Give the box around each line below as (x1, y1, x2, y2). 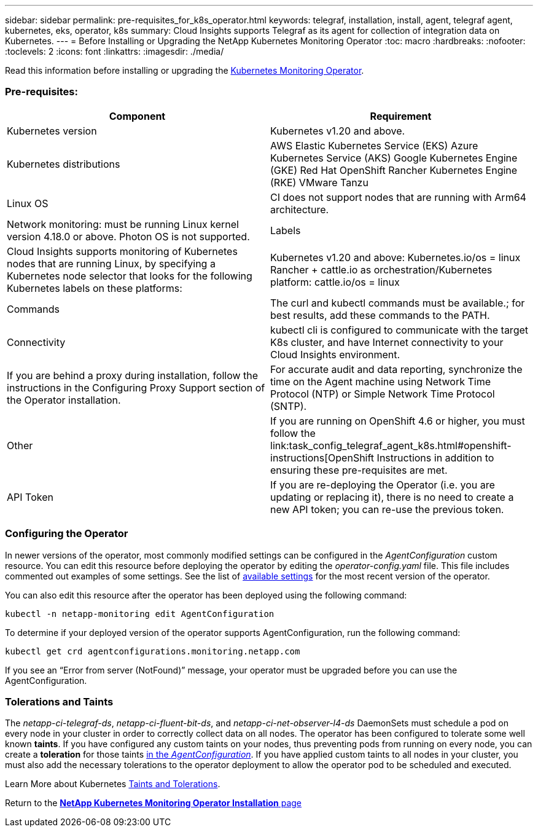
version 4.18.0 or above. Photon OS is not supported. (7, 230, 250, 243)
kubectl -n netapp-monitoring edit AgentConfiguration (5, 608, 275, 619)
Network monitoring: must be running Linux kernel (7, 218, 239, 230)
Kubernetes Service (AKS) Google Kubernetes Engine (270, 151, 518, 164)
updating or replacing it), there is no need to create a (270, 490, 514, 503)
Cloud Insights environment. (270, 348, 400, 361)
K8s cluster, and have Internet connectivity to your (270, 336, 504, 348)
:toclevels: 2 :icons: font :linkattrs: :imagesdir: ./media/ (5, 46, 224, 57)
